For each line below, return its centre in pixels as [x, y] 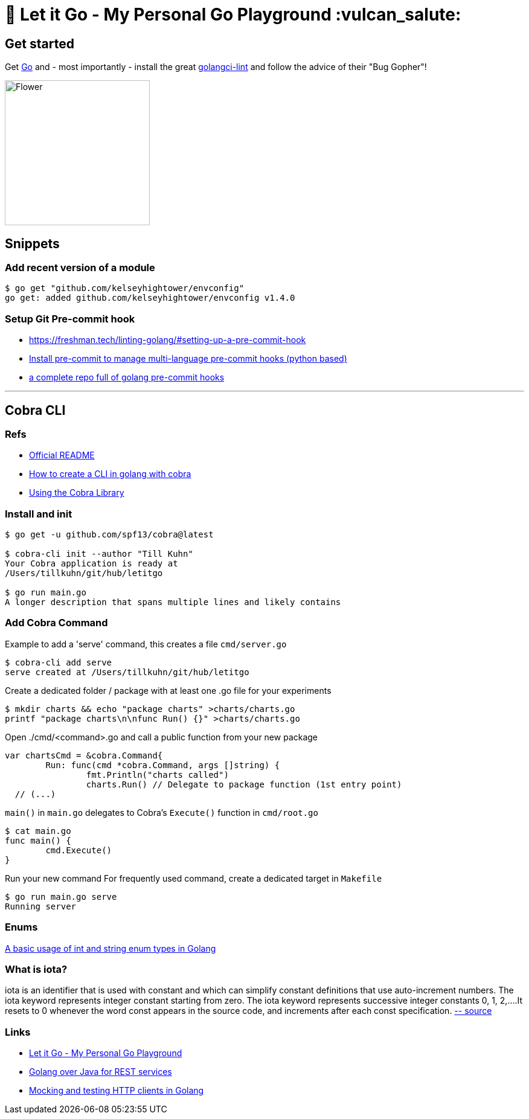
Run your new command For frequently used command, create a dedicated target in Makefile [194, 878]
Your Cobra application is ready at [91, 564]
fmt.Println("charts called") [157, 774]
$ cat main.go [38, 831]
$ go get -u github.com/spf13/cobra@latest [109, 535]
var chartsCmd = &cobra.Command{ [84, 755]
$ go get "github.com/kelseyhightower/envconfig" [125, 288]
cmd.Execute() [79, 850]
